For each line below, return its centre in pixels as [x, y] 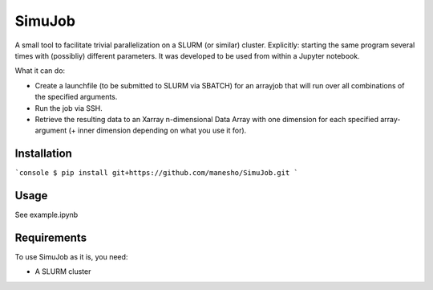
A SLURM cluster [63, 272]
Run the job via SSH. [69, 108]
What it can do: [40, 71]
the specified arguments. [76, 97]
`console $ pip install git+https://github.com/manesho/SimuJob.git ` [156, 173]
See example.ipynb [47, 215]
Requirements [51, 237]
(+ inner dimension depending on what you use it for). [158, 131]
